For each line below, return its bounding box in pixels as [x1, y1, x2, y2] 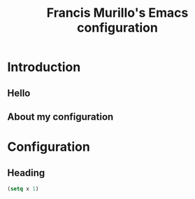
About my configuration [7, 111, 114, 123]
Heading [7, 167, 45, 179]
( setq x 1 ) [7, 185, 39, 192]
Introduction [7, 60, 81, 75]
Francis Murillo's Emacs [46, 5, 189, 21]
